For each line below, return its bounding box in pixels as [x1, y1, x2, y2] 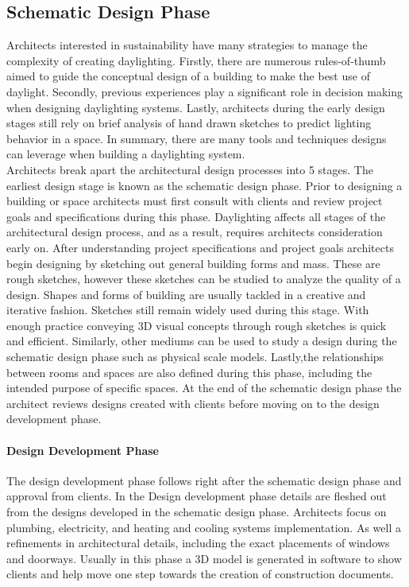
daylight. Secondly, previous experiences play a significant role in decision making [6, 83, 403, 99]
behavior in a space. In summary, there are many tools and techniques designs [6, 130, 387, 146]
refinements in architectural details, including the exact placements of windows [6, 535, 390, 551]
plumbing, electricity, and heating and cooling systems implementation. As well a [6, 519, 401, 535]
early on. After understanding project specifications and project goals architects [6, 239, 394, 255]
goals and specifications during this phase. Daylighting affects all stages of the [6, 208, 386, 224]
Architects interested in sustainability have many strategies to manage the [6, 37, 368, 53]
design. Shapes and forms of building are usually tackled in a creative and [6, 286, 366, 302]
